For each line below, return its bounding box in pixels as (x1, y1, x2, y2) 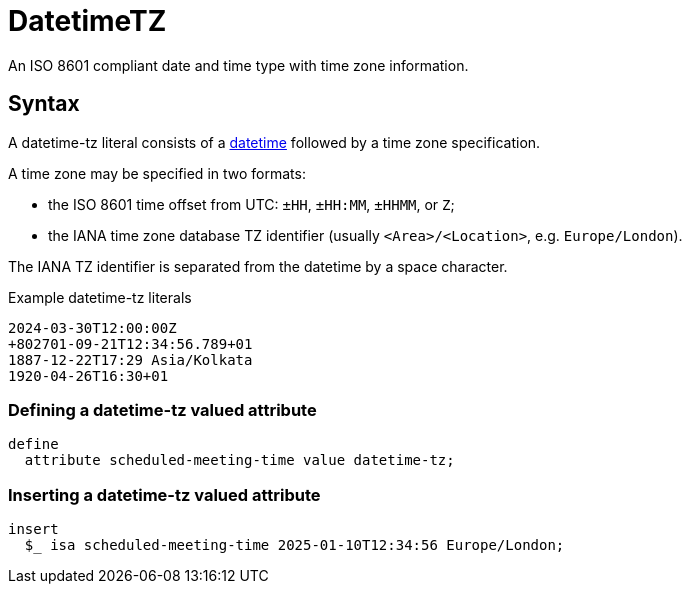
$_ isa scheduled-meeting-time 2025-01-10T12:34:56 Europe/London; (24, 537, 565, 554)
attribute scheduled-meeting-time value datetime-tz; (24, 452, 455, 469)
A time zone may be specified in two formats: (8, 164, 306, 182)
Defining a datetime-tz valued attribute (8, 399, 317, 420)
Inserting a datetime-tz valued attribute (8, 484, 321, 505)
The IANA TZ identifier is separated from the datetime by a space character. (8, 257, 508, 275)
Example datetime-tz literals (8, 288, 192, 306)
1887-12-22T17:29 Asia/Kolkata (8, 351, 253, 368)
